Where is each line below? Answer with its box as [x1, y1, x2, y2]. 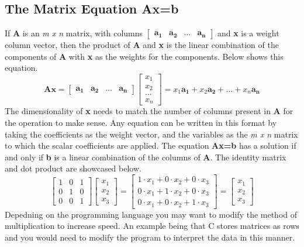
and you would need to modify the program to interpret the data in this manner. [5, 231, 295, 243]
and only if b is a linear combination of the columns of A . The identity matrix [5, 150, 286, 163]
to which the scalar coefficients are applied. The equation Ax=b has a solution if [5, 139, 296, 152]
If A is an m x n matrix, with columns [5, 27, 143, 39]
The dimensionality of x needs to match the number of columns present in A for [5, 105, 293, 117]
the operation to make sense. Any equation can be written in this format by [5, 116, 277, 129]
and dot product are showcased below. [5, 162, 141, 174]
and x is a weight [217, 27, 279, 39]
